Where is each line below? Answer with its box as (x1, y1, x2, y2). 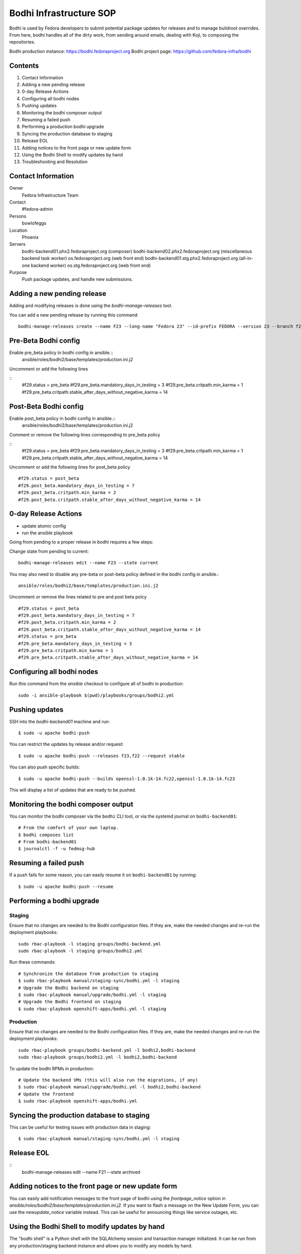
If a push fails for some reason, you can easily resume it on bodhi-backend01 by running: (9, 872, 197, 878)
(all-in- (239, 255, 253, 261)
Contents (9, 61, 39, 70)
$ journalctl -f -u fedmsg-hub (18, 846, 95, 852)
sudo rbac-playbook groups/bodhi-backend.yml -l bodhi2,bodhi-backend (18, 1047, 196, 1053)
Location (9, 227, 28, 233)
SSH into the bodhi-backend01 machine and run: (9, 718, 110, 724)
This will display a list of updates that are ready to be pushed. (9, 787, 136, 793)
